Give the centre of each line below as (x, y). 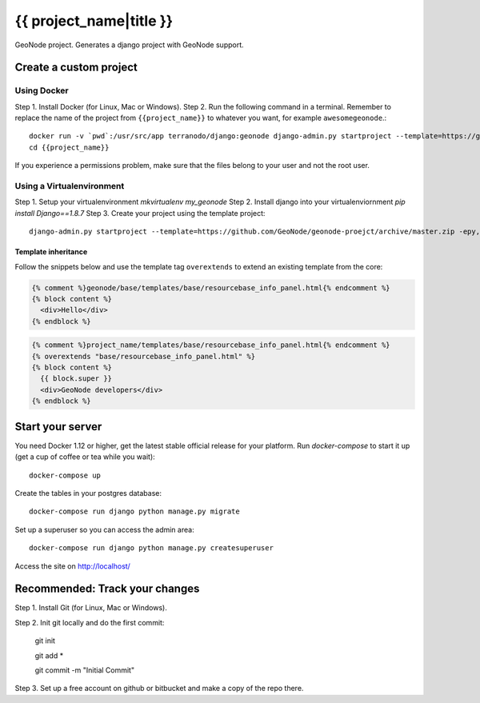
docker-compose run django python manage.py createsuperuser (151, 548)
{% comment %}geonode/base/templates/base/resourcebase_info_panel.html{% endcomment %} (211, 288)
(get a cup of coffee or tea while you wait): (85, 457)
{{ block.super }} (76, 379)
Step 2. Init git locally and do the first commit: (90, 622)
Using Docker (42, 90)
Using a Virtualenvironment (70, 186)
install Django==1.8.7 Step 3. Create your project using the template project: (140, 213)
